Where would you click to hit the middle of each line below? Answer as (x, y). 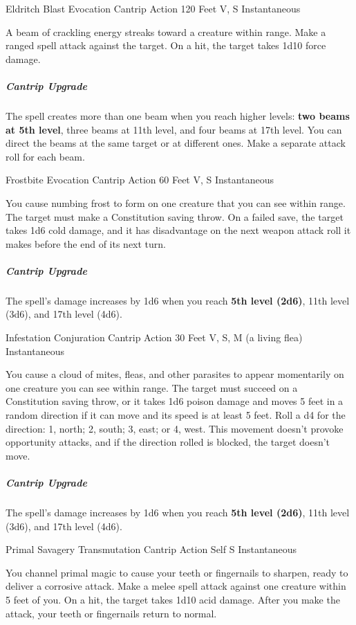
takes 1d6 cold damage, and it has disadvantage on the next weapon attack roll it (178, 230)
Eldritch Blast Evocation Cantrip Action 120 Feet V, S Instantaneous (153, 8)
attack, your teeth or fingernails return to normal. (111, 613)
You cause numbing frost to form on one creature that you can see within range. (176, 202)
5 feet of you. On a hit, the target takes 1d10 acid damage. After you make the (173, 599)
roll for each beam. (45, 156)
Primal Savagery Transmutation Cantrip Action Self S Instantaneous (151, 549)
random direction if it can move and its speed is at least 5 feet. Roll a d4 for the (176, 415)
